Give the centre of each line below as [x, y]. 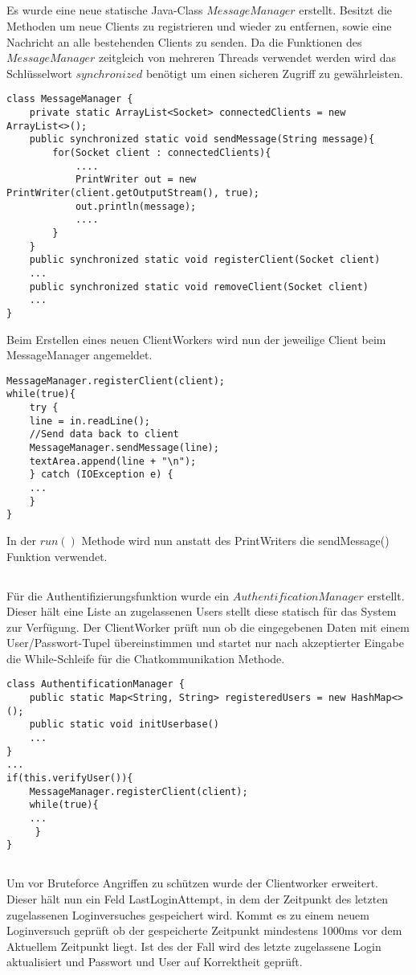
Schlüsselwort [39, 73]
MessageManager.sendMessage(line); [124, 447]
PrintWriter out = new [136, 180]
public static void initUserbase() [124, 725]
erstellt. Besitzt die [346, 10]
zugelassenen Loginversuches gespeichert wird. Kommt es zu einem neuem [188, 914]
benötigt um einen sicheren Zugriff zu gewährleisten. [274, 73]
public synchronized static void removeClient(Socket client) [199, 287]
